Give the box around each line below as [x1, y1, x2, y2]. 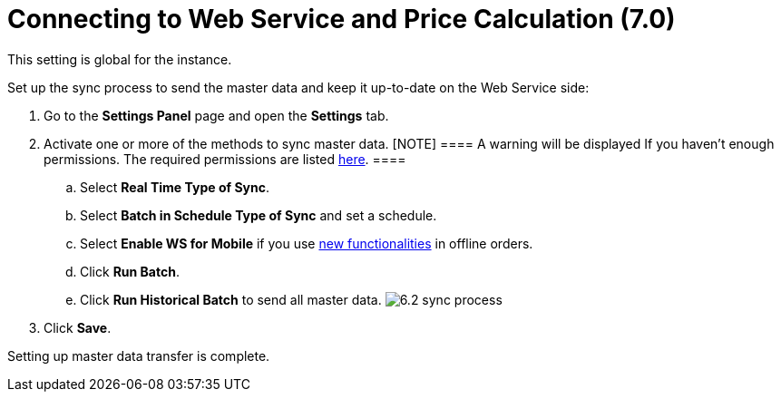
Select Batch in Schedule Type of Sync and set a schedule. [80, 207, 437, 223]
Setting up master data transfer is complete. [7, 347, 270, 364]
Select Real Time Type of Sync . [80, 179, 269, 195]
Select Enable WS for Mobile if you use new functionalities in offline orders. [80, 235, 533, 251]
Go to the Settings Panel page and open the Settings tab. [44, 107, 389, 123]
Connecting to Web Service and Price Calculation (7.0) [7, 4, 676, 34]
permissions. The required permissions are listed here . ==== [44, 151, 406, 167]
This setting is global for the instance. [7, 51, 232, 67]
